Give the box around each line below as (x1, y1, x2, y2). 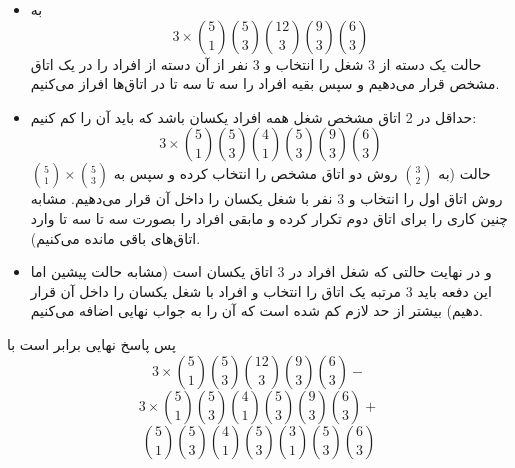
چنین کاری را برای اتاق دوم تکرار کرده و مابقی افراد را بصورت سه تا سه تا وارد (30, 207, 509, 228)
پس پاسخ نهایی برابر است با (7, 333, 176, 354)
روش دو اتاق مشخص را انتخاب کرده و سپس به (113, 163, 398, 184)
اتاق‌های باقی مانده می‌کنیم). (30, 227, 201, 248)
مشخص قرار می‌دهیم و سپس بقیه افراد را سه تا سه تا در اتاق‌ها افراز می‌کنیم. (30, 73, 500, 94)
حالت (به (438, 163, 491, 184)
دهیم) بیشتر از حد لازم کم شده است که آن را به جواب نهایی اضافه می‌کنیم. (30, 300, 483, 321)
